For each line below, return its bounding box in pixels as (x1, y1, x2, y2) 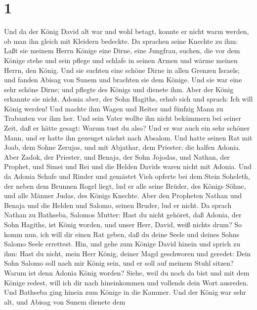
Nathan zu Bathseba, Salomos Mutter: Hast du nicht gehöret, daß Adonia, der (4, 209, 242, 220)
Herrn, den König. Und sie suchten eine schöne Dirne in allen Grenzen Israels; (4, 65, 240, 75)
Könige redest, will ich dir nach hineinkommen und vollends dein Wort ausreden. (4, 277, 249, 287)
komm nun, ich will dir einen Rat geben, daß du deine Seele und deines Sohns (4, 229, 240, 239)
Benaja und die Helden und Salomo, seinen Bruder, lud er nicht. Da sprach (4, 200, 232, 210)
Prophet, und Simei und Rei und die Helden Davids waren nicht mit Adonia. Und (4, 161, 252, 172)
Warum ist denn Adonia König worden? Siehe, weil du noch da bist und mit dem (4, 267, 250, 277)
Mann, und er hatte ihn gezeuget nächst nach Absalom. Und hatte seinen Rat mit (4, 132, 253, 142)
